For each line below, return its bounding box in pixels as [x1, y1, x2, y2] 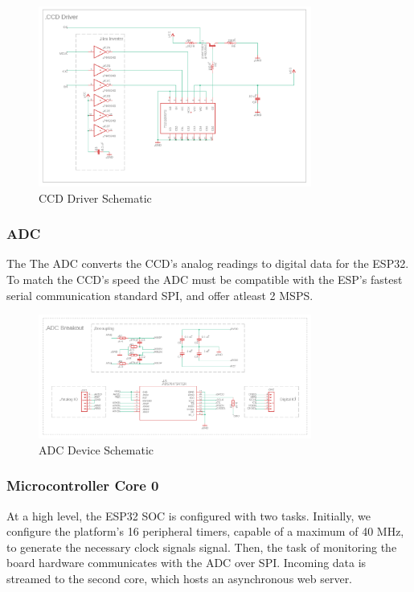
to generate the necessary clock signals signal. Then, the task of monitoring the [6, 538, 397, 555]
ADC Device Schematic [39, 441, 154, 458]
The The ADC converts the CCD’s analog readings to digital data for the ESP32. [6, 255, 409, 272]
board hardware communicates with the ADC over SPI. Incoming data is [6, 554, 367, 571]
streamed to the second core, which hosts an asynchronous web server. [6, 569, 353, 586]
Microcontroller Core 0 [6, 475, 159, 495]
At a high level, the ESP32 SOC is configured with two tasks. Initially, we [6, 507, 371, 524]
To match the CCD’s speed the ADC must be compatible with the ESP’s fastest [6, 270, 403, 287]
